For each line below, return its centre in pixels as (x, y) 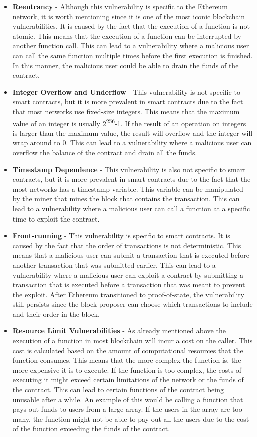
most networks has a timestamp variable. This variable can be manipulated (128, 189)
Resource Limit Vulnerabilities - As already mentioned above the (119, 331)
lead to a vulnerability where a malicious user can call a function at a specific (131, 208)
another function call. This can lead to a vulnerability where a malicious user (131, 45)
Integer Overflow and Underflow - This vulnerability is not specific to (126, 91)
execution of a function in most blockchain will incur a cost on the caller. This (133, 341)
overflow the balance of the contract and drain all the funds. (105, 152)
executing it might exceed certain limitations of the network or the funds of (128, 380)
